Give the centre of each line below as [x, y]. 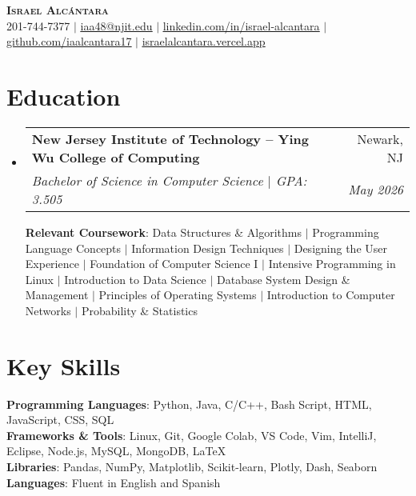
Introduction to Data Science [135, 279]
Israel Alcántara [58, 10]
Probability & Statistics [139, 310]
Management [57, 295]
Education [64, 96]
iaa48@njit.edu [116, 25]
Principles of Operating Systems [178, 295]
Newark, [380, 138]
